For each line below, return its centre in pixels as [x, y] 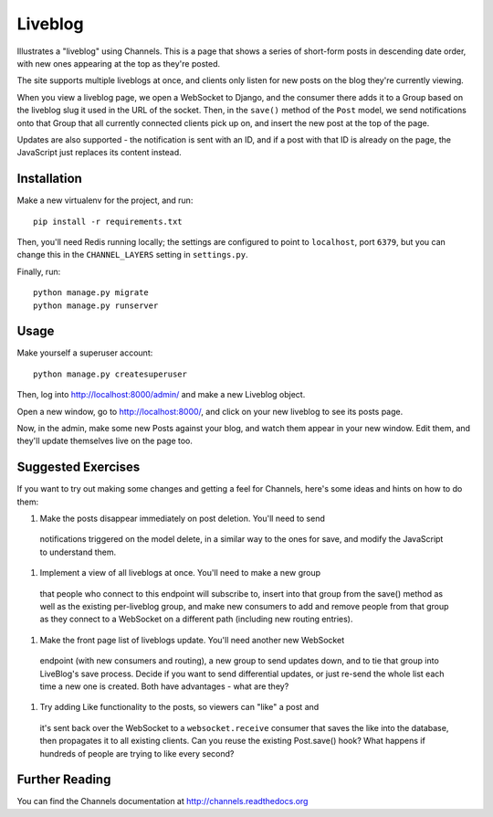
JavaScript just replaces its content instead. [99, 153]
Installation [49, 179]
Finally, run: [39, 271]
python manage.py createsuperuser [110, 374]
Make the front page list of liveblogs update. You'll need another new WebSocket [192, 640]
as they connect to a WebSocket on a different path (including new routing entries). [196, 619]
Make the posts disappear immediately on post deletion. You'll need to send [183, 519]
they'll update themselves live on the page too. [105, 441]
